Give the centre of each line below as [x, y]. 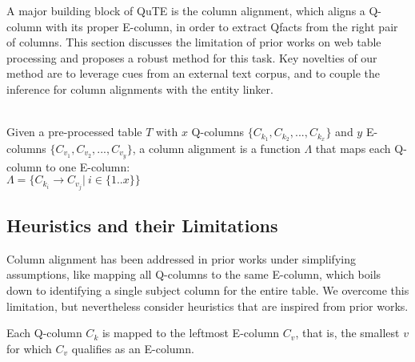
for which [29, 348]
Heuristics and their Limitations [142, 225]
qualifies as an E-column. [133, 348]
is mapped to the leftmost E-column [191, 333]
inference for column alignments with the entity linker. [140, 88]
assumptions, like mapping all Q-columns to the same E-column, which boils [194, 274]
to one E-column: [88, 166]
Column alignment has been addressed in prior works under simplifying [181, 258]
